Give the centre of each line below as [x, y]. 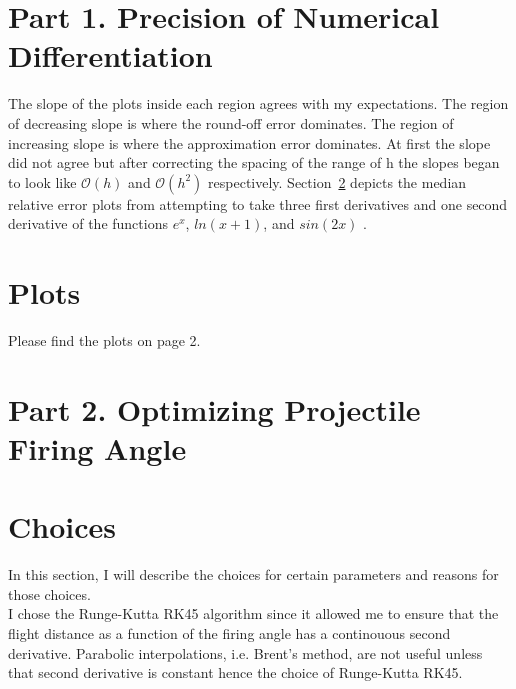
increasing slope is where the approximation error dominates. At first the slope [249, 142]
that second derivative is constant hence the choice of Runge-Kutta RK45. [235, 672]
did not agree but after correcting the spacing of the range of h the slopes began [254, 162]
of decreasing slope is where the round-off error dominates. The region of [231, 122]
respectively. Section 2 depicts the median [337, 181]
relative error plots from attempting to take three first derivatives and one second [258, 203]
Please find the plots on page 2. [104, 340]
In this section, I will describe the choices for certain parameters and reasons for [253, 574]
